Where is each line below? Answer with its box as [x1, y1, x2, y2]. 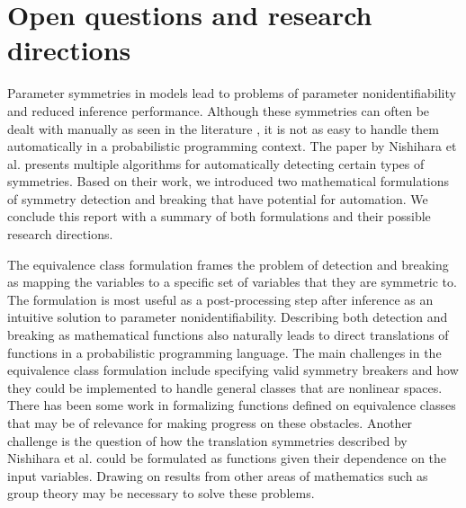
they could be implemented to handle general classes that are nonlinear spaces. [7, 378, 443, 397]
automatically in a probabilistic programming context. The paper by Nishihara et [7, 137, 457, 156]
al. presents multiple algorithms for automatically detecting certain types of [7, 154, 425, 173]
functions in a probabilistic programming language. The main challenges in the [7, 343, 442, 361]
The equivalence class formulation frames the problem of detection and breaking [7, 254, 449, 273]
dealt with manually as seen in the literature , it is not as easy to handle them [7, 119, 439, 138]
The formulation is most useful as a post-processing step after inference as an [7, 290, 434, 308]
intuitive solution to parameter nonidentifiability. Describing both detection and [7, 307, 448, 326]
